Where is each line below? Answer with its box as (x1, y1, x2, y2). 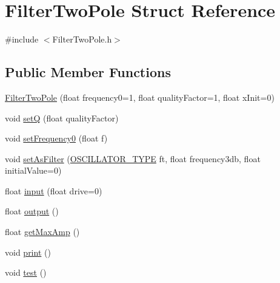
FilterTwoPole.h (52, 33, 112, 46)
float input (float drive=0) (5, 184, 102, 197)
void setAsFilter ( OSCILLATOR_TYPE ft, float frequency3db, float (5, 152, 261, 165)
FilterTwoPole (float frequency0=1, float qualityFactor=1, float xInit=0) (5, 90, 275, 103)
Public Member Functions (5, 63, 171, 81)
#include (5, 33, 39, 46)
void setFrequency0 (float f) (5, 132, 108, 145)
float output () (5, 205, 59, 217)
